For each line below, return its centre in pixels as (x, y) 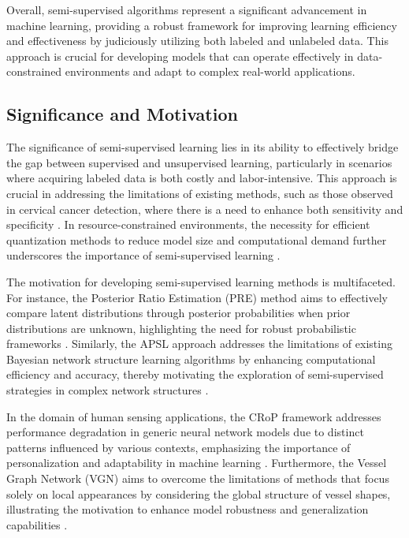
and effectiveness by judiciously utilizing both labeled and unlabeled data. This (197, 41)
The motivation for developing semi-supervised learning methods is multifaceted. (201, 281)
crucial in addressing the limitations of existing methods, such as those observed (200, 193)
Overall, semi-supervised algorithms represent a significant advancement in (187, 9)
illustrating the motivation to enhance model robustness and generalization (188, 509)
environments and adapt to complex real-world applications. (210, 71)
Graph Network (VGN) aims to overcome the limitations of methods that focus (198, 478)
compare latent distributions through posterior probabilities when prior (178, 313)
